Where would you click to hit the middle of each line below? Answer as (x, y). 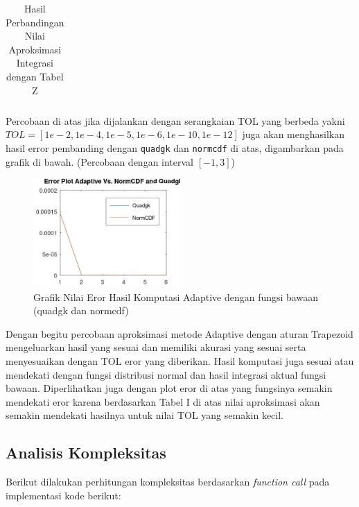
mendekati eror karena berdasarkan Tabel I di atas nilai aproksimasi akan (163, 401)
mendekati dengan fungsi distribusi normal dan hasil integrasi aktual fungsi (166, 374)
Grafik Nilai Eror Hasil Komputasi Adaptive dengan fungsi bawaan (176, 297)
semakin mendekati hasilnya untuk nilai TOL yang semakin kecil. (145, 415)
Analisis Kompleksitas (86, 453)
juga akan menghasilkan (293, 134)
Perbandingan (35, 22)
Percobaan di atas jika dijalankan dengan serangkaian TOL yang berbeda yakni (175, 120)
